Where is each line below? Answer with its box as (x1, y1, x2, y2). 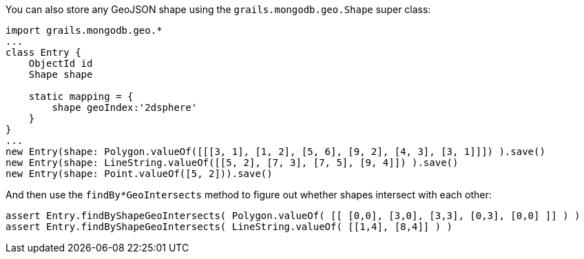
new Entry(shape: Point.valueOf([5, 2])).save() (6, 168, 273, 179)
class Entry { (6, 47, 81, 58)
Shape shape (28, 69, 93, 80)
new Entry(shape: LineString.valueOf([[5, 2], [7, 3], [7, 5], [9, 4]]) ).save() (6, 157, 459, 168)
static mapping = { (28, 91, 134, 102)
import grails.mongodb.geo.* (6, 25, 163, 36)
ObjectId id (28, 58, 93, 69)
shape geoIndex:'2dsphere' (52, 102, 198, 113)
